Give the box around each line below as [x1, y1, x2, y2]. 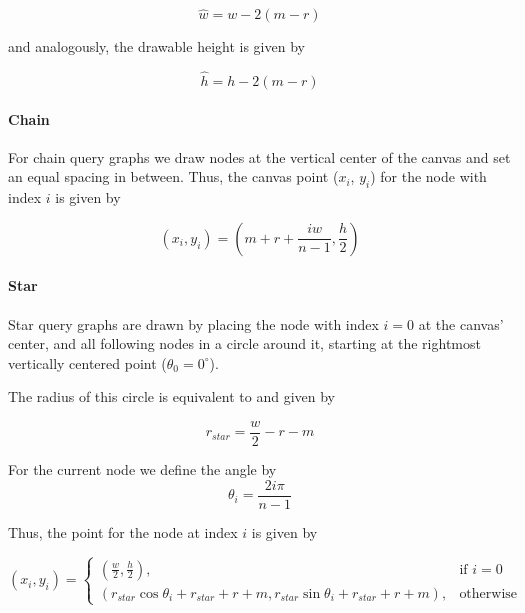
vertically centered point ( [8, 352, 167, 373]
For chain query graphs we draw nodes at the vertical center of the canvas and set [8, 146, 511, 167]
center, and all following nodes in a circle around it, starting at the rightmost [8, 333, 481, 354]
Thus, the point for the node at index [8, 521, 238, 542]
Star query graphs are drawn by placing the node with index [8, 313, 379, 334]
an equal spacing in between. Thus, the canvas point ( [8, 166, 339, 187]
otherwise [459, 586, 518, 601]
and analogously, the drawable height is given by [8, 36, 305, 57]
